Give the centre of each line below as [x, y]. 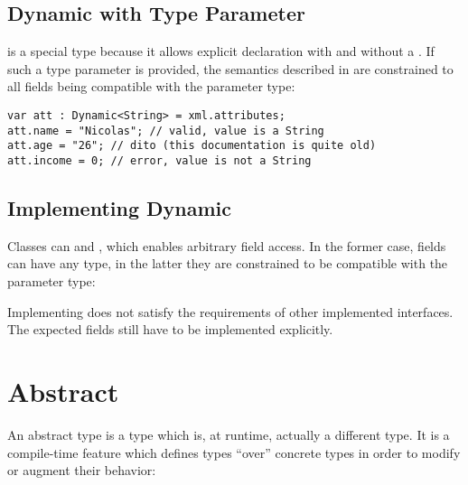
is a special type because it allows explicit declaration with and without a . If [221, 51]
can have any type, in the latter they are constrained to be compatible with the [228, 263]
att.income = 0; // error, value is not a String [159, 160]
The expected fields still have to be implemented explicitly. [170, 329]
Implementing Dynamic [119, 208]
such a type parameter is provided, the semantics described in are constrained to [230, 68]
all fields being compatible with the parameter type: [151, 86]
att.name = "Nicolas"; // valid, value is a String [166, 131]
